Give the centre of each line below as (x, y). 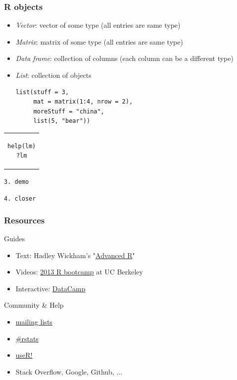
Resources (24, 220)
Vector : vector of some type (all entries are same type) (98, 25)
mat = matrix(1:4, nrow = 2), (83, 102)
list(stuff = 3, (42, 92)
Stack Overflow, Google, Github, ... (69, 371)
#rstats (27, 338)
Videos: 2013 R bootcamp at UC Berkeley (79, 272)
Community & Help (34, 305)
